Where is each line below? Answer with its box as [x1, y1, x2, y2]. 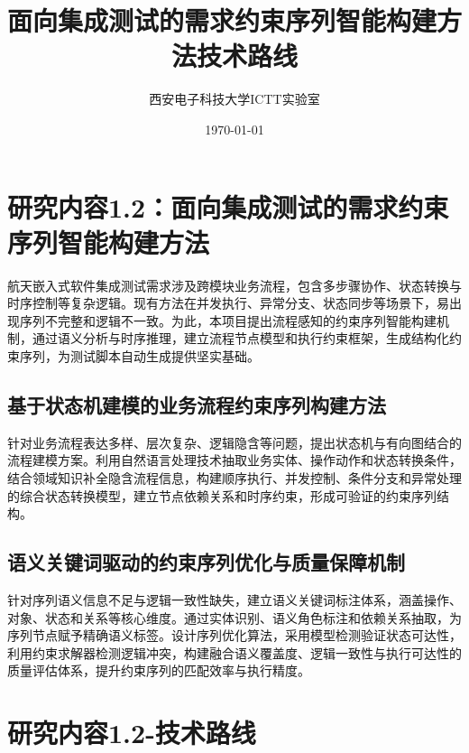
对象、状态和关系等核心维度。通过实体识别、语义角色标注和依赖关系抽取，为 [7, 608, 462, 627]
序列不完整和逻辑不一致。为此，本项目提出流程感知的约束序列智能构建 [19, 311, 437, 330]
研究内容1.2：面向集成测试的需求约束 [7, 188, 449, 225]
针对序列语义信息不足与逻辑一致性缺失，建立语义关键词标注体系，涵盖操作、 [7, 590, 462, 609]
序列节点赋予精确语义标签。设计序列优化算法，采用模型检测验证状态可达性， [7, 626, 462, 645]
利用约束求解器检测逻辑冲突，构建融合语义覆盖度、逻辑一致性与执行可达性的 [7, 643, 462, 662]
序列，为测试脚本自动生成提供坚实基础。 [19, 347, 260, 365]
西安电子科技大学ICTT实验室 [149, 89, 320, 108]
